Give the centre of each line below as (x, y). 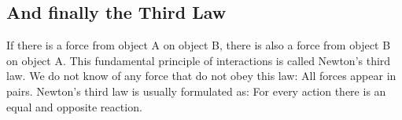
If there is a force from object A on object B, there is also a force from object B (199, 45)
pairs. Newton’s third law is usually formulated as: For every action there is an (196, 91)
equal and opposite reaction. (74, 106)
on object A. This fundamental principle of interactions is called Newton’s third (199, 60)
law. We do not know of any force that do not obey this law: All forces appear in (201, 76)
